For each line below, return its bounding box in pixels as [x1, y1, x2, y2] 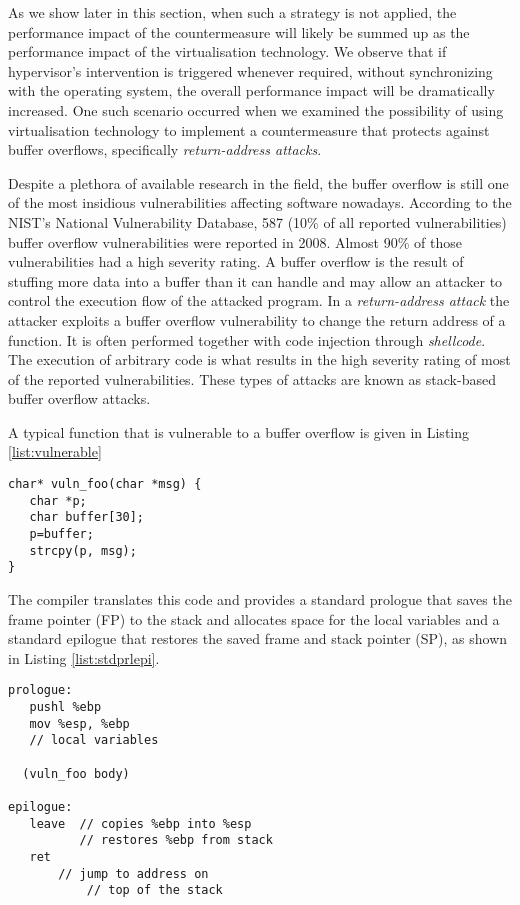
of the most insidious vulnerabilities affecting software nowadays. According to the [8, 192, 512, 213]
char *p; [29, 493, 87, 508]
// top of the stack [86, 883, 223, 898]
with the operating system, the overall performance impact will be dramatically [8, 80, 495, 101]
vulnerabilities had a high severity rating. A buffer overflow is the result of [8, 251, 464, 272]
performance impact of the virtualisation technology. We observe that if [8, 41, 447, 62]
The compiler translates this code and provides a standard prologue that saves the [8, 589, 512, 609]
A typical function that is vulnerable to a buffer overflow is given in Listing [8, 421, 470, 442]
